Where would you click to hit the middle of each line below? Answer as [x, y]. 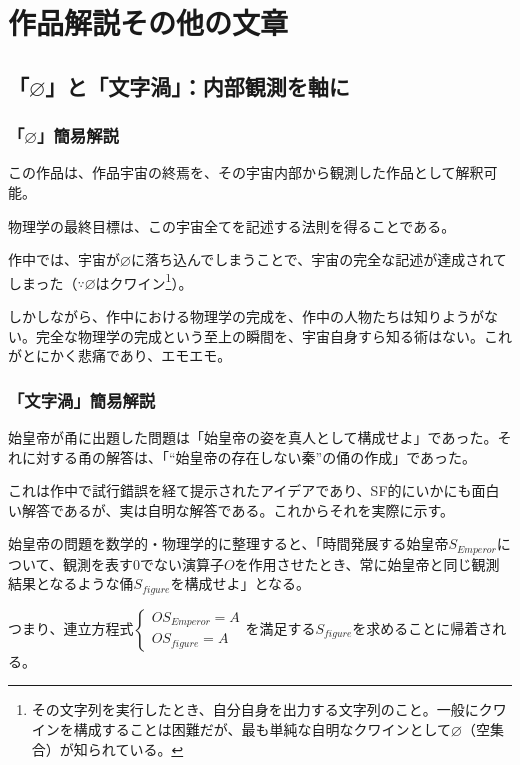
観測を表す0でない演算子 [143, 563]
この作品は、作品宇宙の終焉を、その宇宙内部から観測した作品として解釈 [246, 172]
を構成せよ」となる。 [240, 583]
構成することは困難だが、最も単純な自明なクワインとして [262, 729]
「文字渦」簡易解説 [82, 399]
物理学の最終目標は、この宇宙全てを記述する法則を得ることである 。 [232, 225]
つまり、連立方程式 [71, 627]
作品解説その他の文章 [148, 22]
